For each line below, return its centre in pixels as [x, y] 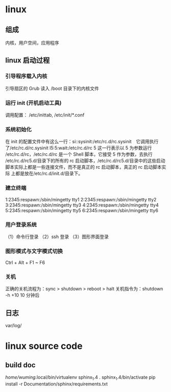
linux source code [44, 346]
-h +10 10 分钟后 [22, 295]
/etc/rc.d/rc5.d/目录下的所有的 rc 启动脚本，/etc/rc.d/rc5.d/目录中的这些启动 [85, 161]
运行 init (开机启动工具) [33, 103]
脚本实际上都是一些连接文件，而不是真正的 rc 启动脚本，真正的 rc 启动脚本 [83, 167]
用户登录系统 [21, 224]
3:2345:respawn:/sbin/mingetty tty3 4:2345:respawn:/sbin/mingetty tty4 [82, 205]
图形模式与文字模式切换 [34, 251]
